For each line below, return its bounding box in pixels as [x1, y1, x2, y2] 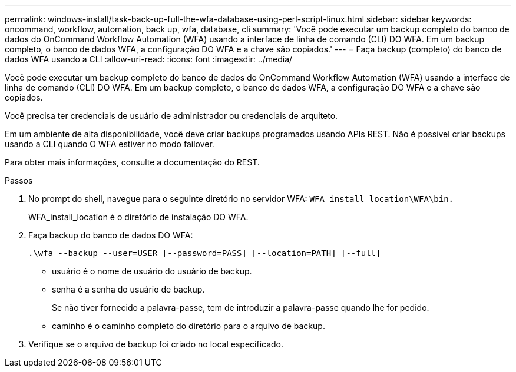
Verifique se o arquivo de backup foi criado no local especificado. [28, 339, 284, 349]
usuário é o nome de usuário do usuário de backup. [52, 266, 252, 276]
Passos [5, 175, 33, 185]
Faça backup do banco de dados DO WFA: [28, 230, 193, 240]
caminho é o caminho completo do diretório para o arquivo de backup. [52, 321, 325, 331]
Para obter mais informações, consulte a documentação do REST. [5, 157, 260, 167]
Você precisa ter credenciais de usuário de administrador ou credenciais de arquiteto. [5, 111, 338, 121]
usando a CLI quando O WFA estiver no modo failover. [5, 139, 214, 149]
